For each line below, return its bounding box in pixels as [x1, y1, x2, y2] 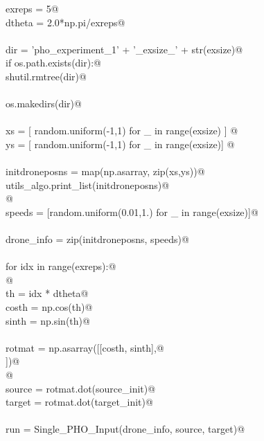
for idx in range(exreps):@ [6, 259, 116, 273]
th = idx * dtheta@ [6, 286, 89, 300]
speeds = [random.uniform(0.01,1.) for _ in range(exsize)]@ [6, 204, 258, 219]
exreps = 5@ [6, 1, 59, 15]
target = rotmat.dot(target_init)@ [6, 395, 153, 409]
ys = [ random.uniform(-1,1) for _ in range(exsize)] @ [6, 136, 235, 151]
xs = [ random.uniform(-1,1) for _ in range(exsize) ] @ [6, 123, 238, 138]
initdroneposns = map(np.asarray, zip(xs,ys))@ [6, 164, 205, 179]
